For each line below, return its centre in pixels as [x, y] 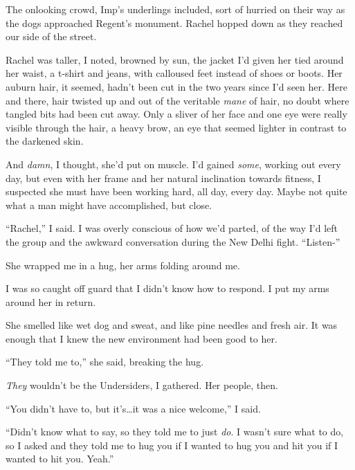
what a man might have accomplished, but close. [109, 205]
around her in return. [51, 301]
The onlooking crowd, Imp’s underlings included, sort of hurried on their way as [175, 9]
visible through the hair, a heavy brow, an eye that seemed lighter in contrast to [176, 127]
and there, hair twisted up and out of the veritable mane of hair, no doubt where [177, 100]
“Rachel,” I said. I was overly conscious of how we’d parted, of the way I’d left [172, 228]
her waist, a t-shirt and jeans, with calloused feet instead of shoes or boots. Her [174, 73]
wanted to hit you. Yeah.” [60, 459]
